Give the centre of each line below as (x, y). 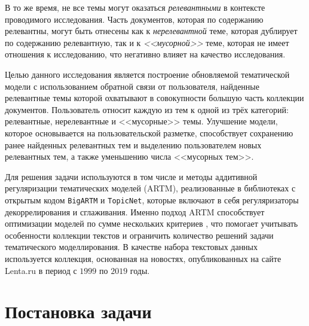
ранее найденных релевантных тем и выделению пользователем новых (133, 144)
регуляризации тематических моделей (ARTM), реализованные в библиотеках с (150, 188)
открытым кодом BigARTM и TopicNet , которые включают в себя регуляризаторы (152, 199)
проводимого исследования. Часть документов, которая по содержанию (134, 19)
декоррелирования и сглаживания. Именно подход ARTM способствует (135, 211)
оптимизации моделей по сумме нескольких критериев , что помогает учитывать (152, 223)
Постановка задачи (78, 311)
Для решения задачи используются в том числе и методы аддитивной (131, 176)
